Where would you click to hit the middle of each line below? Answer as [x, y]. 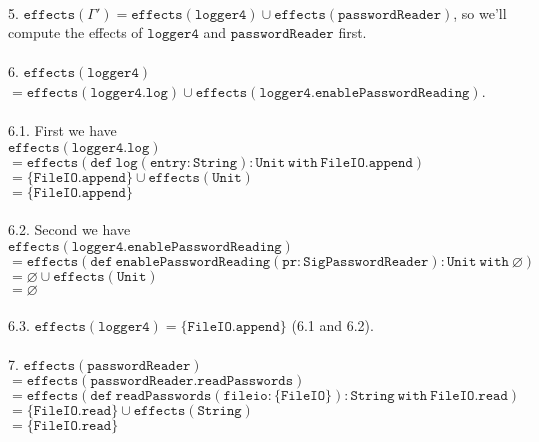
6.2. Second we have [69, 229]
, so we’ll [480, 12]
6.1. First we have [62, 130]
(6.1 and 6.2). [332, 324]
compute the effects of [75, 32]
